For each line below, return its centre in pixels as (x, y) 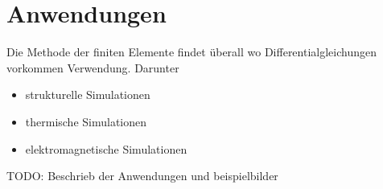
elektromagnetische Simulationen (106, 148)
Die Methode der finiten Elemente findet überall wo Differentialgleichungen (191, 52)
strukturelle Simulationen (88, 94)
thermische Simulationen (86, 121)
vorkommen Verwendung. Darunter (93, 67)
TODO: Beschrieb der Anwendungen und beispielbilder (142, 176)
